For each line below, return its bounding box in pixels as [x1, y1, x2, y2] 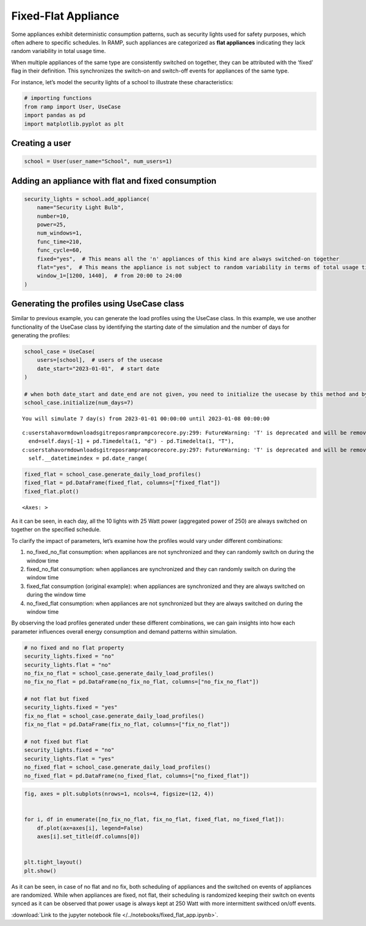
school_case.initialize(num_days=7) [24, 400, 134, 406]
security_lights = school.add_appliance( [24, 195, 150, 203]
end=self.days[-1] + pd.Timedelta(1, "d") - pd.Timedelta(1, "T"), [28, 438, 235, 445]
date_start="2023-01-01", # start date [37, 365, 160, 372]
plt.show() [24, 867, 57, 874]
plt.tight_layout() [24, 859, 82, 866]
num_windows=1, [37, 229, 82, 237]
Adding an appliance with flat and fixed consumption [11, 176, 217, 186]
